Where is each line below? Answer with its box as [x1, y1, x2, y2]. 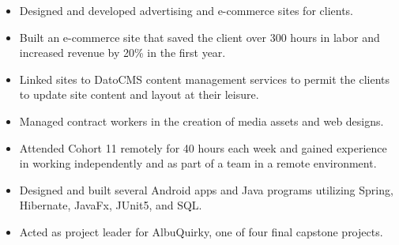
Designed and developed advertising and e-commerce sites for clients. [19, 2, 354, 18]
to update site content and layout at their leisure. [19, 86, 259, 103]
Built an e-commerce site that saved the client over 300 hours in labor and [19, 28, 380, 45]
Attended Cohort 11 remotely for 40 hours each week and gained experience [19, 139, 387, 156]
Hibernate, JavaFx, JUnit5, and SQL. [19, 197, 202, 213]
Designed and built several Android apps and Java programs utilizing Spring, [19, 181, 393, 198]
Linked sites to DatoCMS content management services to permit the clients [19, 70, 390, 87]
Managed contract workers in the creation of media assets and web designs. [19, 112, 384, 129]
